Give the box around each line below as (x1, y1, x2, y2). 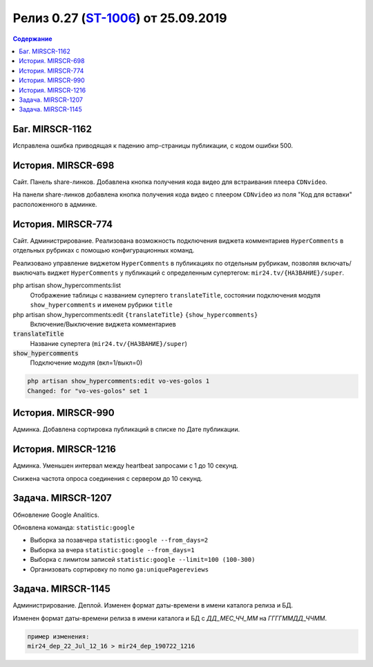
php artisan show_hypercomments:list (12, 281, 121, 290)
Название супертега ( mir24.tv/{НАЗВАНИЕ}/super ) (30, 339, 188, 347)
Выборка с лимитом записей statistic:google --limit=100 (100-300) (30, 556, 256, 564)
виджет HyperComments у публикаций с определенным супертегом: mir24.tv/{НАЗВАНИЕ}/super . (47, 268, 345, 277)
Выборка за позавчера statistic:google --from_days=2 (30, 536, 209, 545)
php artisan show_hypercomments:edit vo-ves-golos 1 (27, 377, 210, 385)
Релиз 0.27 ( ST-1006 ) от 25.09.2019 (12, 10, 227, 26)
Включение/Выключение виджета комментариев (30, 320, 176, 328)
